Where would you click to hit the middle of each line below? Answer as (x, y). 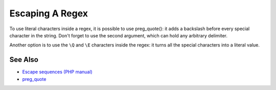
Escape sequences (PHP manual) (57, 72)
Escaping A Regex (49, 13)
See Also (24, 60)
